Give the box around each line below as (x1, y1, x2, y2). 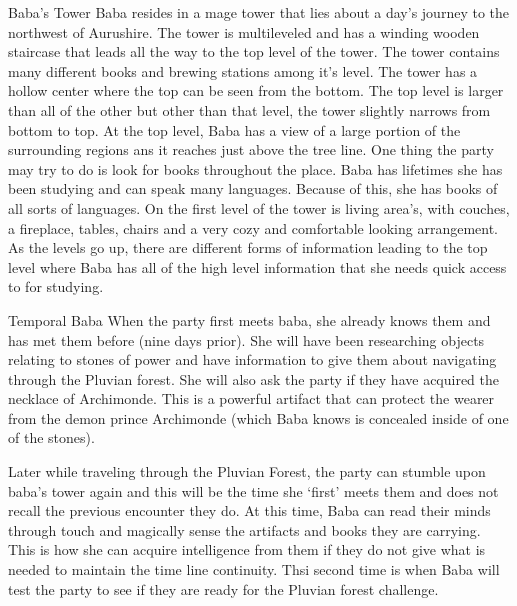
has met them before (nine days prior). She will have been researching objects (8, 329, 485, 350)
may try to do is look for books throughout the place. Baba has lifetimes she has (8, 158, 503, 179)
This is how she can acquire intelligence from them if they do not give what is (8, 539, 486, 560)
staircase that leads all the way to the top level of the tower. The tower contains (8, 41, 500, 62)
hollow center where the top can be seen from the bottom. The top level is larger (8, 80, 504, 101)
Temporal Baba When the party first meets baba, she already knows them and (8, 309, 491, 330)
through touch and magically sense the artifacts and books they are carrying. (8, 519, 481, 540)
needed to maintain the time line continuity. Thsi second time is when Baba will (8, 559, 500, 580)
